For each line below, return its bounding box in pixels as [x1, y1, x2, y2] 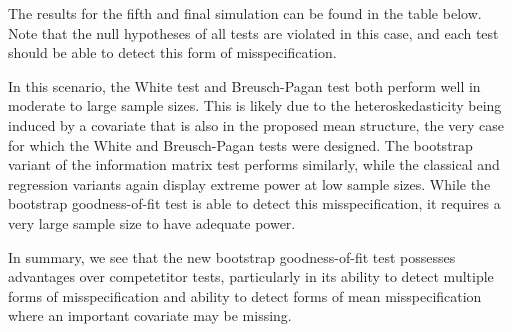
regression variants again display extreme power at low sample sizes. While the [8, 173, 491, 194]
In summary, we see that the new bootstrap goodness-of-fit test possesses [8, 246, 456, 267]
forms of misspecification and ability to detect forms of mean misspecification [8, 285, 482, 306]
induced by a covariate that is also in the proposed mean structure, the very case [8, 114, 504, 135]
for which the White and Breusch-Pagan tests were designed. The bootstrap [8, 134, 473, 155]
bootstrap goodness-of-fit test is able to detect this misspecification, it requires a [8, 193, 501, 214]
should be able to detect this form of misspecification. [8, 42, 337, 63]
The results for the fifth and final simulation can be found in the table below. [8, 3, 482, 23]
